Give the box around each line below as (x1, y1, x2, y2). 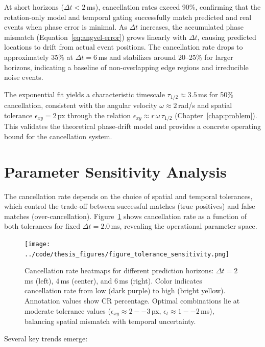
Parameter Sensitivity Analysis (4, 161, 227, 182)
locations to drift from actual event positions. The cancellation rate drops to (4, 41, 243, 52)
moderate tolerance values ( (25, 305, 111, 316)
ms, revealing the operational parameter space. (111, 221, 257, 231)
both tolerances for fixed (4, 221, 81, 231)
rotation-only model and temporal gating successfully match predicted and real (4, 11, 252, 22)
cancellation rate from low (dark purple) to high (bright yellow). (25, 285, 226, 296)
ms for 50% (198, 89, 233, 99)
